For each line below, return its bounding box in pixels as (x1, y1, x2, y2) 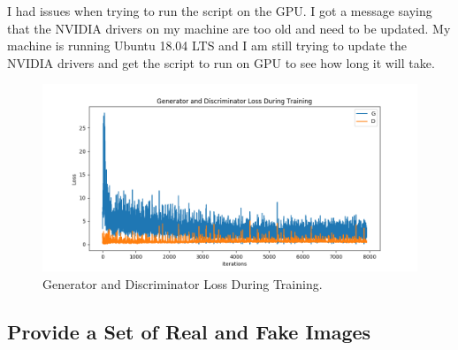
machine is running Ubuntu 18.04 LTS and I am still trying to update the (7, 36, 407, 55)
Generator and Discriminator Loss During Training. (42, 274, 323, 293)
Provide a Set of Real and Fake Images (7, 317, 371, 345)
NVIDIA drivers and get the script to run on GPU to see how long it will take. (7, 53, 435, 72)
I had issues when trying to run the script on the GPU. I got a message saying (7, 2, 432, 19)
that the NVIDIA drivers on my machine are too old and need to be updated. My (7, 19, 451, 37)
